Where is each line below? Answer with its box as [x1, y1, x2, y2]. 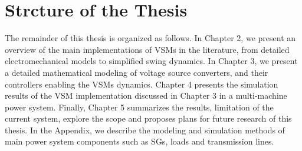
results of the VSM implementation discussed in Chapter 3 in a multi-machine [5, 89, 287, 102]
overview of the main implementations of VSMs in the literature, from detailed [5, 43, 290, 55]
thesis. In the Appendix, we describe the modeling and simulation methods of [5, 123, 285, 136]
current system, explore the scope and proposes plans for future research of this [5, 112, 292, 125]
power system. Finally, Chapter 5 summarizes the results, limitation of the [5, 100, 274, 113]
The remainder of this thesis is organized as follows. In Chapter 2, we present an [5, 32, 296, 44]
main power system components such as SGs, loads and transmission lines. [5, 135, 274, 147]
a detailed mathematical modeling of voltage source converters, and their [5, 66, 268, 78]
